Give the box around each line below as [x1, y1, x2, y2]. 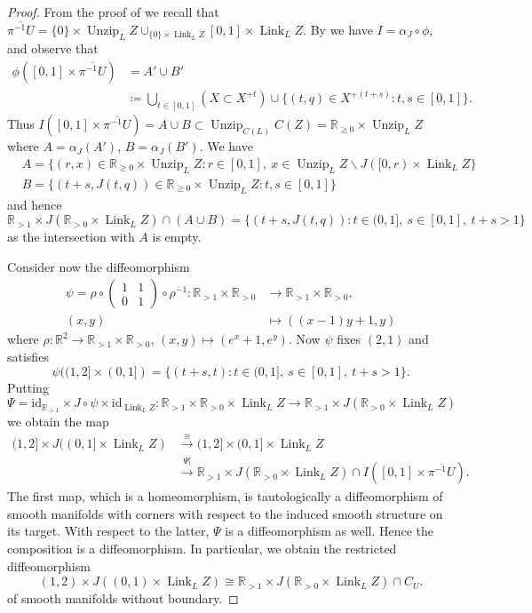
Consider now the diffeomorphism [7, 257, 190, 275]
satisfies [7, 346, 49, 365]
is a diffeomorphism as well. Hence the [225, 521, 434, 540]
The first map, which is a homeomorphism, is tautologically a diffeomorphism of [7, 487, 443, 506]
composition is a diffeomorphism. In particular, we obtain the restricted [7, 539, 397, 558]
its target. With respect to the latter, [7, 521, 210, 540]
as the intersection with [7, 227, 135, 246]
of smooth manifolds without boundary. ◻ [7, 589, 239, 608]
